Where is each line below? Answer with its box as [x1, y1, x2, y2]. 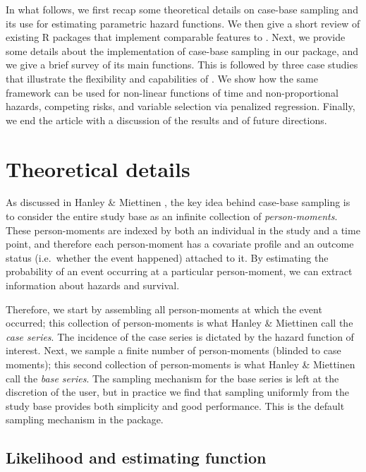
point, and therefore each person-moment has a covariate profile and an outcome [6, 236, 354, 251]
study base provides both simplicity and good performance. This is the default [6, 398, 345, 413]
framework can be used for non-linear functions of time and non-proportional [6, 85, 338, 99]
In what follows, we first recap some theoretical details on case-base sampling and [6, 2, 358, 16]
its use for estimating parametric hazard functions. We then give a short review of [6, 16, 360, 30]
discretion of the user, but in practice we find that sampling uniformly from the [6, 385, 349, 399]
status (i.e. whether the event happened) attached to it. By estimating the [6, 250, 329, 265]
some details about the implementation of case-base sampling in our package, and [6, 43, 359, 58]
